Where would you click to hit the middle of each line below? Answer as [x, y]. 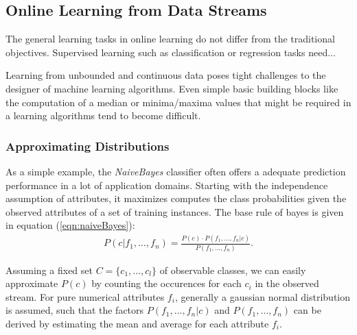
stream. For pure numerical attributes [85, 296]
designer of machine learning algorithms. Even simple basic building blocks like [172, 88]
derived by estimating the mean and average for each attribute [137, 323]
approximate [32, 283]
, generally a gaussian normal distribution [262, 296]
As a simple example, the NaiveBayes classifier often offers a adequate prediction [176, 171]
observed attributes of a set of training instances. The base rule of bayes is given [175, 211]
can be [307, 310]
